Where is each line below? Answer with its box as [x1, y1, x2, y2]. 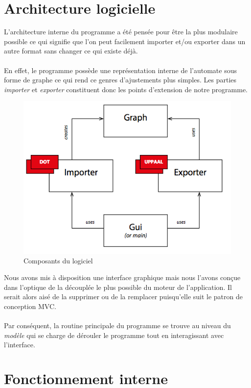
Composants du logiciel [23, 256, 93, 266]
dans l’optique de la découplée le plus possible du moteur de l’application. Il [4, 282, 232, 292]
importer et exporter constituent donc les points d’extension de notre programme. [4, 84, 248, 94]
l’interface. [4, 339, 35, 350]
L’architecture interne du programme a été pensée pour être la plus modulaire [4, 26, 238, 37]
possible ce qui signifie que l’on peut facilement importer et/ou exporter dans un [4, 36, 246, 46]
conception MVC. [4, 301, 56, 311]
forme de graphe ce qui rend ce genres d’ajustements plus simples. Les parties [4, 75, 237, 85]
